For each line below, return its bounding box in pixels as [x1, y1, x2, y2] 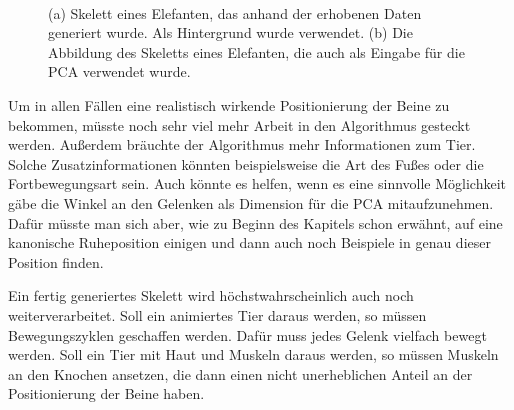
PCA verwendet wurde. [48, 61, 191, 82]
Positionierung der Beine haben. [8, 383, 205, 404]
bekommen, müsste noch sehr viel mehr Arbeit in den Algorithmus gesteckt [8, 114, 471, 135]
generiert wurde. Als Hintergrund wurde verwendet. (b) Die [48, 22, 413, 43]
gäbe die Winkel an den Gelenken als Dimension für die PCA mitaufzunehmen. [8, 192, 494, 213]
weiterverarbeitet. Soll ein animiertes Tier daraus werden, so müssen [8, 304, 427, 325]
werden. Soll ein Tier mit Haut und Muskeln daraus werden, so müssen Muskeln [8, 344, 499, 365]
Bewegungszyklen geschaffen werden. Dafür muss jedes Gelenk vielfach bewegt [8, 324, 487, 345]
